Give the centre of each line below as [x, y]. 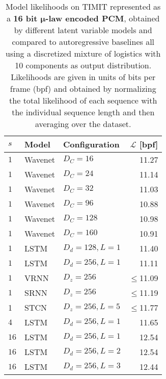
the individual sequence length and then [83, 112]
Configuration [91, 144]
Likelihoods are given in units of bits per [83, 77]
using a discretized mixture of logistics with [83, 53]
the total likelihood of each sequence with [83, 100]
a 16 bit [22, 18]
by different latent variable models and [83, 30]
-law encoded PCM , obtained [103, 18]
